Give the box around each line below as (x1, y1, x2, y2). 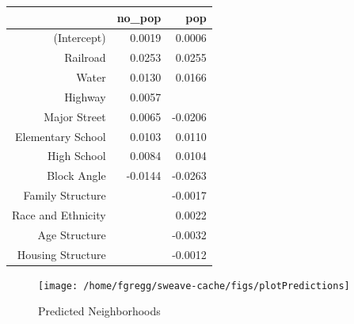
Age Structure (37, 226, 106, 242)
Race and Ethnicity (12, 206, 106, 223)
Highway (64, 88, 106, 105)
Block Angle (47, 167, 106, 184)
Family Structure (23, 187, 106, 204)
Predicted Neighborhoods (38, 303, 161, 319)
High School (48, 147, 106, 164)
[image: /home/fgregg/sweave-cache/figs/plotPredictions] (38, 280, 350, 292)
